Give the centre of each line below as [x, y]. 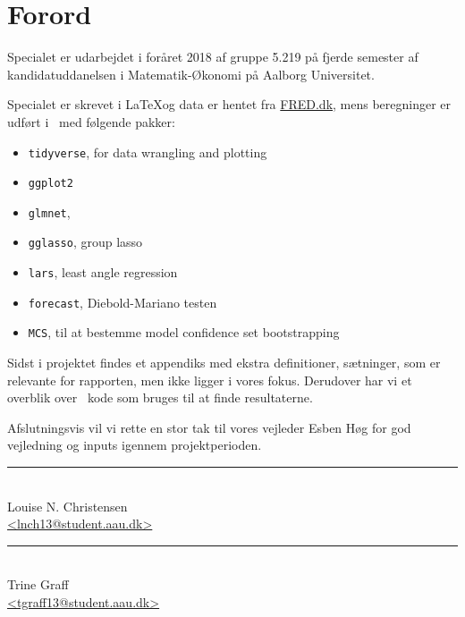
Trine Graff [38, 584]
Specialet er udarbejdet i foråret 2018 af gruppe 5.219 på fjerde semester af [213, 57]
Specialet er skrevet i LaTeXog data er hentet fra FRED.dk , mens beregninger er [229, 104]
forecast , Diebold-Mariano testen [123, 302]
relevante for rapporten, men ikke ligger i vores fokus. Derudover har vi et [210, 380]
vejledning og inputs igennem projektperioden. [135, 445]
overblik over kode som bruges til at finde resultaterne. [160, 397]
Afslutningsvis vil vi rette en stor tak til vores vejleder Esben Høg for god [209, 427]
